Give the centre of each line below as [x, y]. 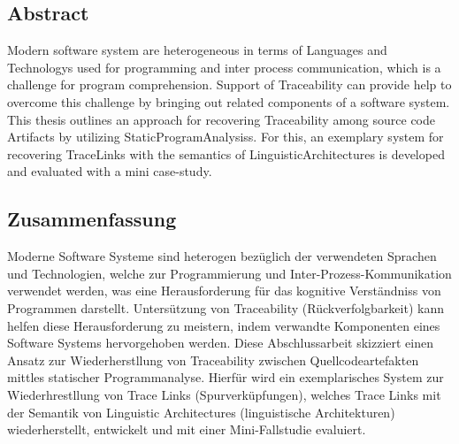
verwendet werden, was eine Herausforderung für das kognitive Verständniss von [224, 291]
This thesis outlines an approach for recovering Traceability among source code [222, 119]
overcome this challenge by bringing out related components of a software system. [229, 101]
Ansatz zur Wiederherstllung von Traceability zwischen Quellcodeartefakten [213, 360]
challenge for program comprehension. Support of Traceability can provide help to [229, 84]
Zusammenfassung [92, 219]
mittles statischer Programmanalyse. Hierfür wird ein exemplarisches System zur [226, 377]
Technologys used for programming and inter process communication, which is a [224, 67]
